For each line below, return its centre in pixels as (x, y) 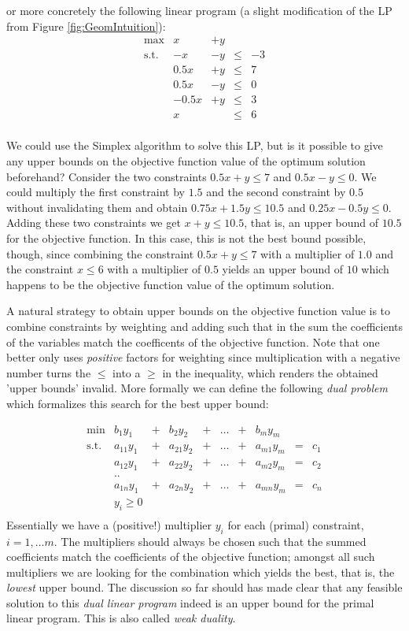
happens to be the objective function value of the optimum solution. (171, 284)
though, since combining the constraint (100, 253)
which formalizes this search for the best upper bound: (138, 403)
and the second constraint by (276, 192)
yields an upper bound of (282, 269)
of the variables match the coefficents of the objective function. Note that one (193, 341)
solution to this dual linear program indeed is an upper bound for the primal (190, 602)
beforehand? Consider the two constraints (107, 176)
